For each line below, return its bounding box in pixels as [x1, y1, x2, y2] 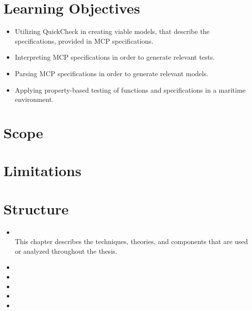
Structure [3, 198, 69, 218]
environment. [15, 94, 54, 104]
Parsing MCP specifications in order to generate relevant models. [15, 68, 209, 78]
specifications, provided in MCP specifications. [15, 35, 153, 46]
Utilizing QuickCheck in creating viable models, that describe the [15, 26, 210, 36]
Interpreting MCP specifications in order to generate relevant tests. [15, 52, 215, 62]
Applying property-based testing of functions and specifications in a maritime [15, 84, 246, 95]
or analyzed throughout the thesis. [15, 246, 118, 256]
